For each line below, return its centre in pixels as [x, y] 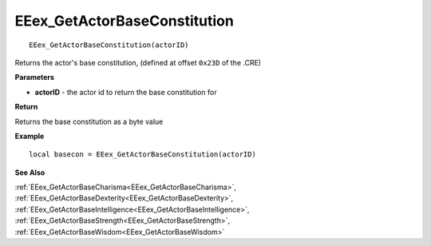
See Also [30, 173]
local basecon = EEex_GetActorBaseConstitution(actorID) [143, 155]
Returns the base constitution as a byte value [89, 121]
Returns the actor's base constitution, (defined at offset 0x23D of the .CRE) [138, 62]
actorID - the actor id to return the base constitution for [126, 92]
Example [30, 136]
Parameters [35, 77]
